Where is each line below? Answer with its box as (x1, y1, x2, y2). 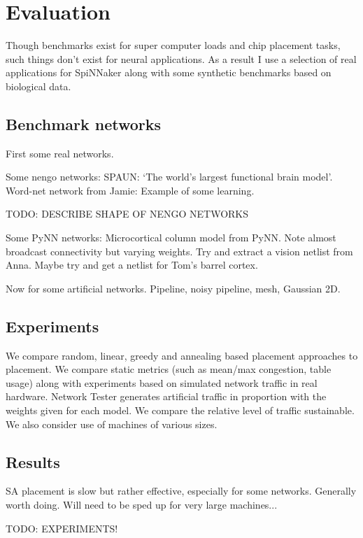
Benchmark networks (6, 113, 162, 134)
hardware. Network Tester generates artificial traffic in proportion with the (6, 389, 327, 404)
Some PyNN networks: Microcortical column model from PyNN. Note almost (6, 230, 336, 245)
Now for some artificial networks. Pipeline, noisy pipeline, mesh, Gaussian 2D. (6, 281, 341, 295)
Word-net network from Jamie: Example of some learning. (6, 183, 255, 197)
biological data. (6, 78, 71, 93)
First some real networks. (6, 146, 114, 160)
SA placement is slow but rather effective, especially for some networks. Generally (6, 483, 357, 498)
